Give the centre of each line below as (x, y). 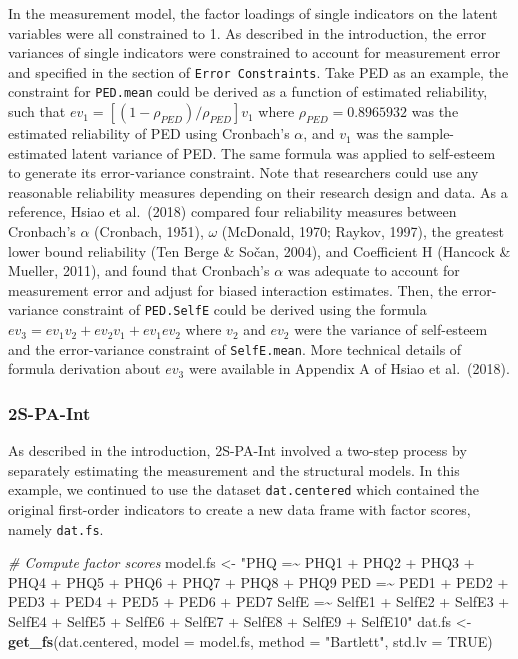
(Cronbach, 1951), (149, 231)
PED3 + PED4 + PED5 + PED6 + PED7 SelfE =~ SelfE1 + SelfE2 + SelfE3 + (259, 601)
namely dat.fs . (56, 528)
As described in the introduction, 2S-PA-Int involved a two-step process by (237, 450)
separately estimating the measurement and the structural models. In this (234, 469)
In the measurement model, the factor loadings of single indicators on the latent (253, 13)
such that (37, 111)
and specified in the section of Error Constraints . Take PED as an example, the (258, 71)
